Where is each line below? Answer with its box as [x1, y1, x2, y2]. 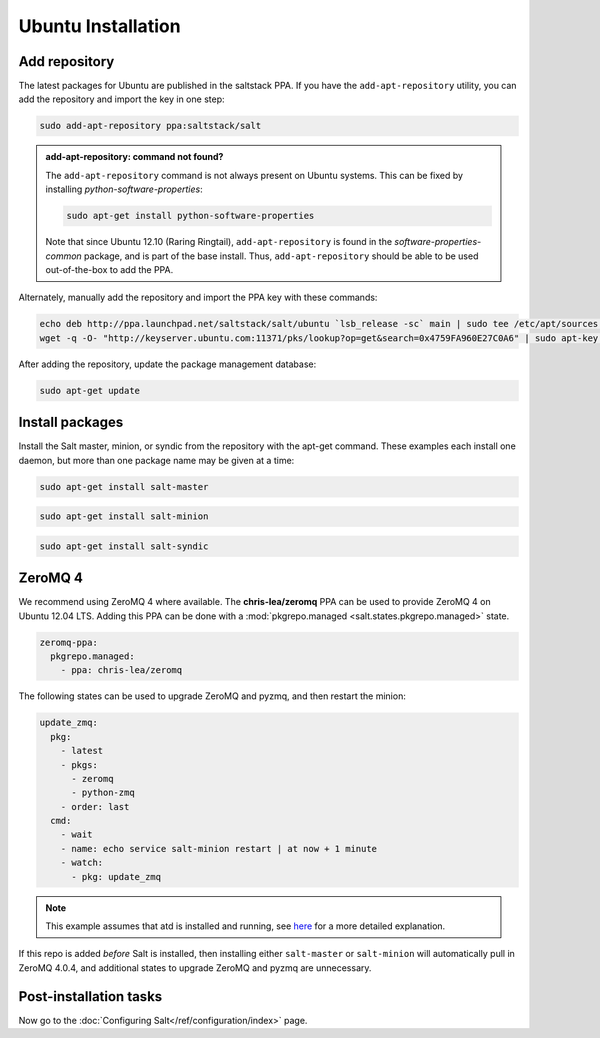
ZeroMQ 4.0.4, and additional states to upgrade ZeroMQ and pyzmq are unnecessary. [18, 961, 372, 974]
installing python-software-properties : [45, 183, 204, 195]
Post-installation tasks [18, 988, 163, 1005]
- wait [60, 829, 93, 840]
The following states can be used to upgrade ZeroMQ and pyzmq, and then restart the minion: [18, 690, 407, 702]
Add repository [18, 53, 115, 70]
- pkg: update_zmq [71, 871, 162, 882]
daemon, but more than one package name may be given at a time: [18, 454, 295, 466]
